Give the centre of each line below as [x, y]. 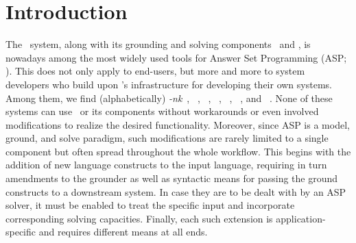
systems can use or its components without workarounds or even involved [162, 111]
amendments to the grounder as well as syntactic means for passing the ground [172, 178]
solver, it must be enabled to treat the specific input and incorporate [150, 205]
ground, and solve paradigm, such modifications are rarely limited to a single [167, 138]
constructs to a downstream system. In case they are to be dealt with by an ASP [176, 191]
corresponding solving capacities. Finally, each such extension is [139, 218]
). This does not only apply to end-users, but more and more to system [155, 71]
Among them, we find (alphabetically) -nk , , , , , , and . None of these [169, 98]
